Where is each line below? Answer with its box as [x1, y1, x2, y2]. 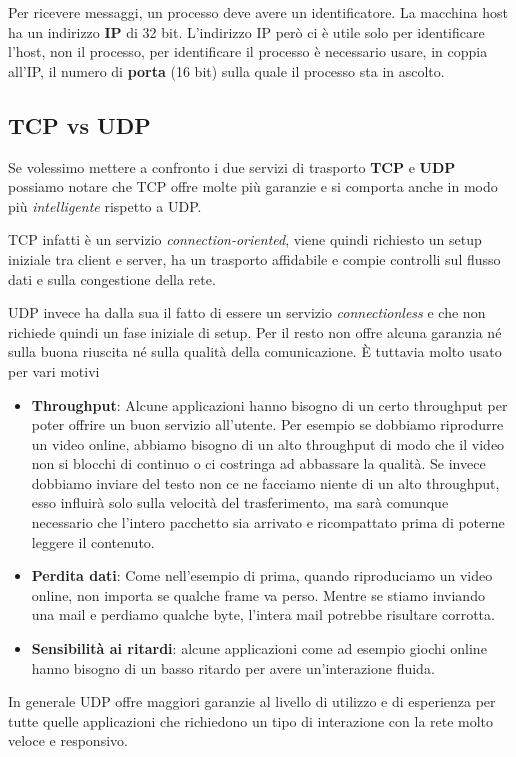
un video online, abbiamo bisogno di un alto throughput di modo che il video [31, 433, 505, 454]
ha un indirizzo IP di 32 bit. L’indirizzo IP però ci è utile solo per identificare [8, 21, 485, 42]
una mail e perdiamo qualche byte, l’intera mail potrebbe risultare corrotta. [31, 604, 495, 625]
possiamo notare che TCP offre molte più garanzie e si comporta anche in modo [8, 176, 498, 197]
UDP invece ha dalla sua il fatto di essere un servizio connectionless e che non [8, 302, 486, 323]
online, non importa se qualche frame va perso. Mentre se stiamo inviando [31, 584, 485, 605]
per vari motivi [8, 360, 100, 381]
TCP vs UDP [8, 109, 151, 140]
